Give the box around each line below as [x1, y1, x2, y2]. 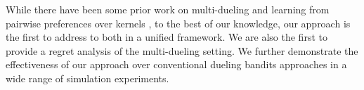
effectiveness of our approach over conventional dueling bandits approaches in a [6, 57, 347, 72]
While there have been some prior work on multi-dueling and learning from [6, 2, 330, 16]
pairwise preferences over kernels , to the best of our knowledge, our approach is [6, 15, 351, 30]
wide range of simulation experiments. [6, 70, 169, 85]
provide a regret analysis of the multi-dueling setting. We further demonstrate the [6, 43, 358, 58]
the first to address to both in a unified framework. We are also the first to [6, 30, 327, 44]
